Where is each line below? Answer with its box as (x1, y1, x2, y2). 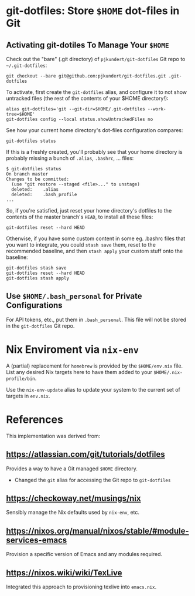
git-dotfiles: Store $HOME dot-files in (6, 4, 180, 18)
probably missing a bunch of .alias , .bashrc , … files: (6, 154, 134, 161)
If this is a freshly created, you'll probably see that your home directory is (6, 149, 183, 155)
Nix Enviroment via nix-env (6, 343, 139, 356)
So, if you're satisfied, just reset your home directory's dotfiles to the (6, 207, 172, 214)
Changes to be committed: (6, 176, 69, 182)
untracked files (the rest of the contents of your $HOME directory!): (6, 95, 169, 102)
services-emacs (6, 535, 67, 545)
